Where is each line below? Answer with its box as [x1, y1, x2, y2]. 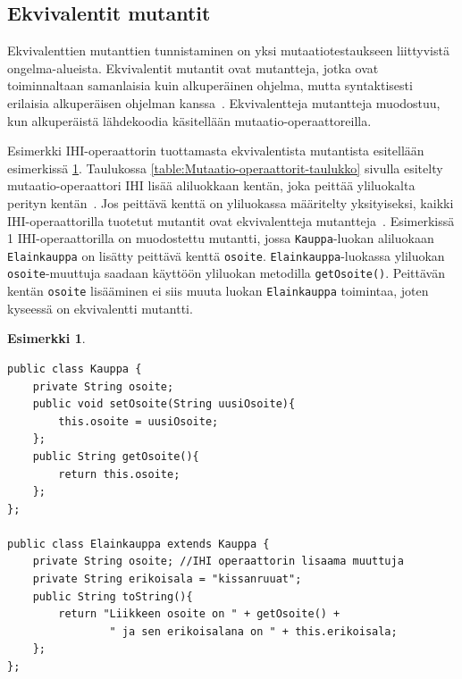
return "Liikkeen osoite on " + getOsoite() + [58, 608, 340, 621]
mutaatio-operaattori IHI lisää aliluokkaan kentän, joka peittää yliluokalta [7, 176, 416, 195]
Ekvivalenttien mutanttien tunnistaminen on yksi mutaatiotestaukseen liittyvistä [7, 41, 449, 60]
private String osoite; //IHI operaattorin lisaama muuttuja [32, 555, 404, 568]
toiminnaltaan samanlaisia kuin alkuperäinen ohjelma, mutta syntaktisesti [7, 76, 413, 95]
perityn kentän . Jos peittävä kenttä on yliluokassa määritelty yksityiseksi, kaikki [7, 193, 454, 212]
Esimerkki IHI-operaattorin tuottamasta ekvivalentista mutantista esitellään [7, 141, 424, 160]
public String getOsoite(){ [32, 449, 199, 463]
